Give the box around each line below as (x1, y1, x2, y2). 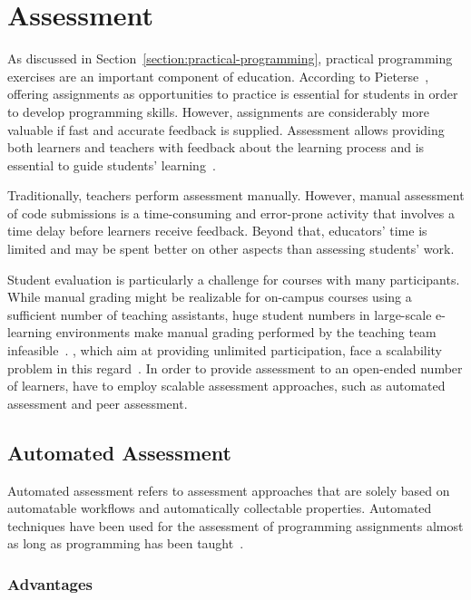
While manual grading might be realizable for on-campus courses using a (7, 287, 412, 306)
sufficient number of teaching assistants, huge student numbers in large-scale (7, 305, 432, 324)
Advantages (7, 572, 93, 595)
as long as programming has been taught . (7, 534, 244, 553)
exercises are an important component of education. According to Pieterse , (7, 66, 429, 85)
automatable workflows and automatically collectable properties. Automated (7, 498, 432, 518)
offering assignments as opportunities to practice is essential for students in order (7, 84, 458, 103)
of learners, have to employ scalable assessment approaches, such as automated (7, 376, 446, 395)
